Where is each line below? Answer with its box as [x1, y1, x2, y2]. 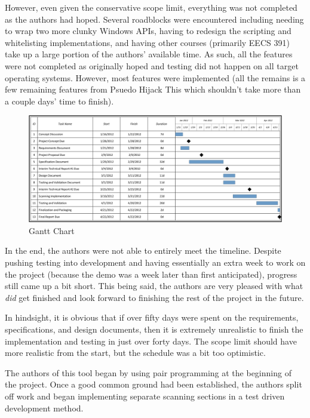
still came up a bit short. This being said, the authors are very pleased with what [5, 279, 303, 292]
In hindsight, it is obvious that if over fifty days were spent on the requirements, [5, 311, 299, 324]
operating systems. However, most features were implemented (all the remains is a [5, 71, 306, 84]
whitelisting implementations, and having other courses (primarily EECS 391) [5, 36, 290, 48]
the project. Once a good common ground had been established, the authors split [5, 378, 302, 391]
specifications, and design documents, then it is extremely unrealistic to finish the [5, 322, 303, 335]
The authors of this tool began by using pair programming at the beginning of [5, 366, 291, 379]
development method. [5, 401, 84, 414]
